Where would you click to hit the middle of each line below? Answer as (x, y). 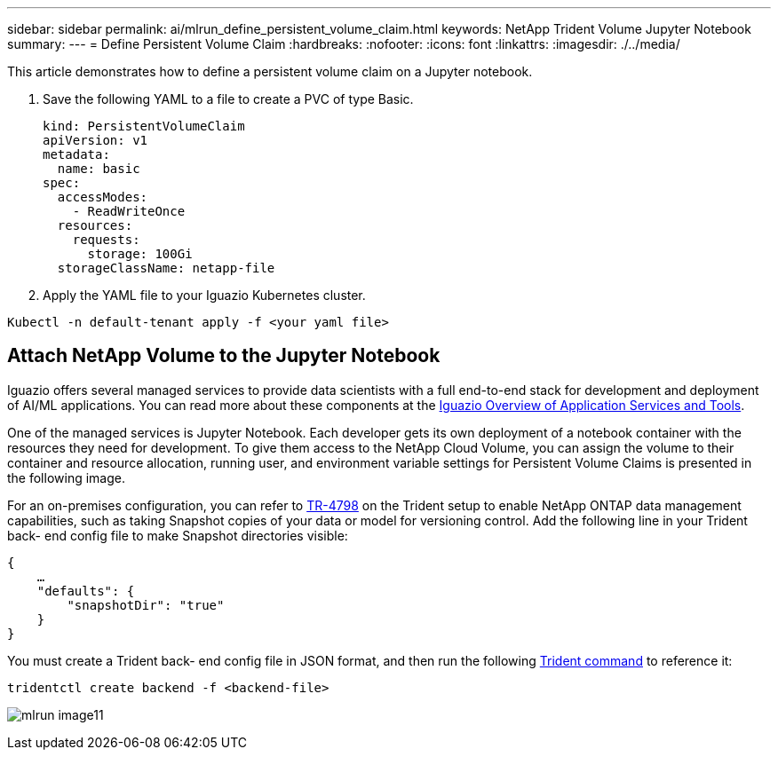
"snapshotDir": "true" (146, 605)
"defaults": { (86, 591)
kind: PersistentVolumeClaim (144, 126)
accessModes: (103, 197)
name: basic (99, 169)
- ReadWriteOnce (129, 211)
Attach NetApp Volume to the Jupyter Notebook (224, 356)
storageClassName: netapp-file (166, 268)
